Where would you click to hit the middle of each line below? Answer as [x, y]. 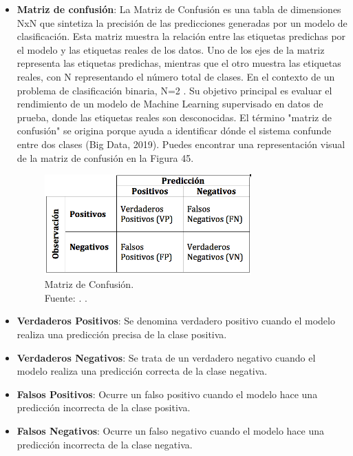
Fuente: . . [66, 297]
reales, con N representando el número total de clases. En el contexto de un [176, 76]
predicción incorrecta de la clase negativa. [105, 444]
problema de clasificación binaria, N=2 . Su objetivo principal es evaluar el [174, 90]
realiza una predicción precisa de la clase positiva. [122, 334]
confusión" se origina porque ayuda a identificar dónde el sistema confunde [174, 131]
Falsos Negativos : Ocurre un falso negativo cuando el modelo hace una [170, 431]
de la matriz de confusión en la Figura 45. [105, 157]
